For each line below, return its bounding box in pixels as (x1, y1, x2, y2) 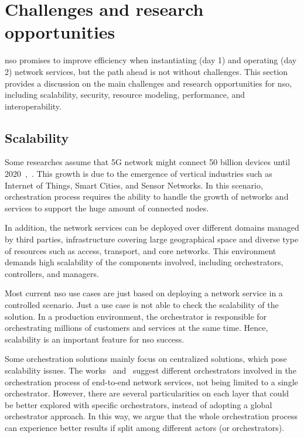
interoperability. (5, 100, 62, 112)
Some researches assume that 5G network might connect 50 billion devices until (5, 156, 291, 168)
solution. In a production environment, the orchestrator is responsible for (5, 310, 267, 322)
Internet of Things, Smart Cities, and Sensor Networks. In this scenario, (5, 179, 263, 191)
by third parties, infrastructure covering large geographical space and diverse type (5, 233, 299, 245)
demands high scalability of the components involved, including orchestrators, (5, 256, 283, 268)
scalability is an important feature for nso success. (5, 333, 185, 345)
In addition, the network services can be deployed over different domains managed (5, 221, 299, 234)
